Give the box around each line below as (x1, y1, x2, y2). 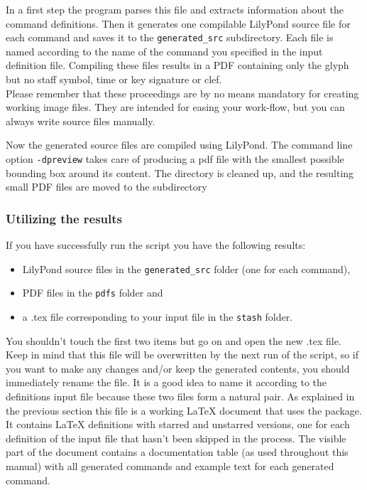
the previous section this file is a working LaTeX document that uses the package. (6, 403, 362, 417)
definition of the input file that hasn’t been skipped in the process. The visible (6, 430, 346, 445)
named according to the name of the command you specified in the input (6, 43, 323, 58)
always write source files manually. (6, 113, 155, 128)
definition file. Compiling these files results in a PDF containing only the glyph (6, 58, 349, 73)
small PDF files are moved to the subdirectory (6, 179, 207, 194)
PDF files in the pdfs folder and (22, 285, 163, 300)
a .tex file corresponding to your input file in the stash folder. (22, 309, 293, 324)
